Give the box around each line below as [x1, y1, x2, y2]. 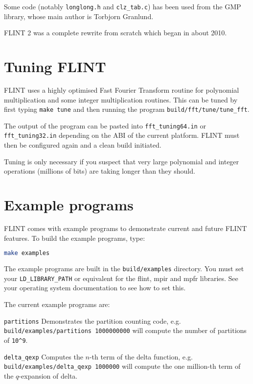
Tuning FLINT [4, 56, 106, 77]
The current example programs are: [4, 299, 110, 309]
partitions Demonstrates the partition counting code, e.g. [4, 315, 181, 326]
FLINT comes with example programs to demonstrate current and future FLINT [4, 223, 247, 233]
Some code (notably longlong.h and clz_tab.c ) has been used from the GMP [4, 1, 241, 11]
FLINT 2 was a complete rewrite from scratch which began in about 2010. [4, 27, 227, 38]
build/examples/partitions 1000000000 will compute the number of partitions [4, 325, 247, 335]
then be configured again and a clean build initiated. [4, 140, 161, 150]
